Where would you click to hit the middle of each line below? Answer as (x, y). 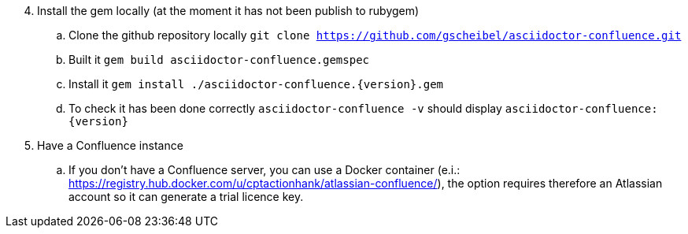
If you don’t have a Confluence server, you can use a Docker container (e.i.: (264, 170)
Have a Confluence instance (110, 145)
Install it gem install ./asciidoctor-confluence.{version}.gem (256, 84)
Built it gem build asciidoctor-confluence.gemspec (219, 59)
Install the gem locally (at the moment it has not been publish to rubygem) (228, 11)
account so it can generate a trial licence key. (186, 197)
